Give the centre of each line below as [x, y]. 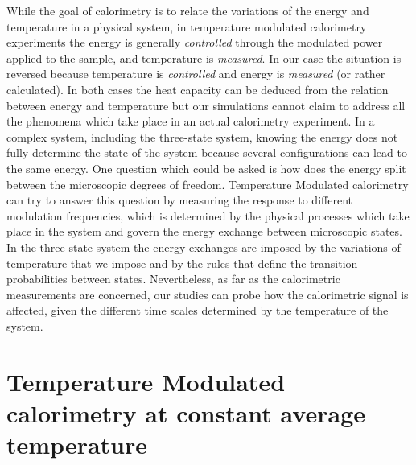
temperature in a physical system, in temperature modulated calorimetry [187, 26]
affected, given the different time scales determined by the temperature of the [198, 310]
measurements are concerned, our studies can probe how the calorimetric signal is [208, 294]
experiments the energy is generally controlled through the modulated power [195, 42]
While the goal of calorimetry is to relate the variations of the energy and [188, 10]
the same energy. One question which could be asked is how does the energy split [206, 168]
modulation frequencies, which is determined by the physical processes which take [208, 215]
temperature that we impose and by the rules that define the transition [182, 263]
